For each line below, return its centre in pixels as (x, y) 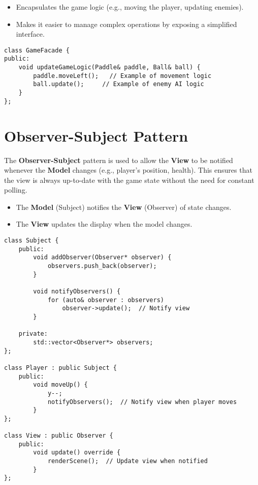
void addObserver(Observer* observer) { (102, 258)
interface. (30, 34)
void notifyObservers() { (77, 291)
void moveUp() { (60, 385)
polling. (16, 190)
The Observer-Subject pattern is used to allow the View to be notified (119, 160)
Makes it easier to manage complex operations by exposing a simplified (126, 24)
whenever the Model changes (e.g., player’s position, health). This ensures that (128, 170)
